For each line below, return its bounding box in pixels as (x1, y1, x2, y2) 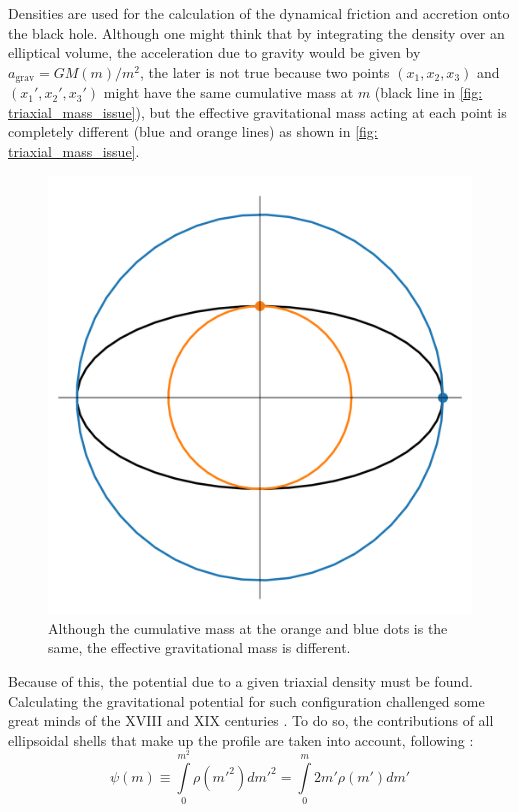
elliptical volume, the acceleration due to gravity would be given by (8, 42, 421, 63)
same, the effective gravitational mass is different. (48, 637, 351, 658)
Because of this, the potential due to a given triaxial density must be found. (8, 670, 473, 691)
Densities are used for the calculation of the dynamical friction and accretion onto (8, 3, 510, 23)
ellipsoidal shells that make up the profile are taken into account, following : (8, 729, 474, 750)
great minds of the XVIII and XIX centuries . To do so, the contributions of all (8, 710, 494, 731)
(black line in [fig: (374, 82, 483, 103)
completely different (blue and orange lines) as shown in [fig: (8, 121, 378, 142)
